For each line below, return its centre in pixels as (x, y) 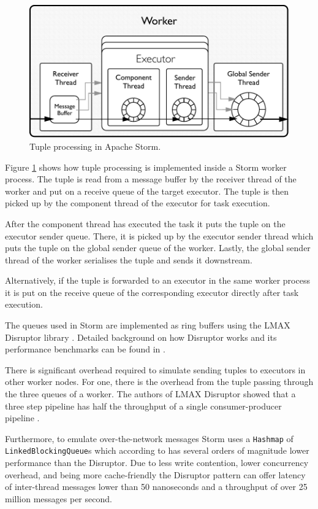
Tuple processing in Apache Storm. (95, 146)
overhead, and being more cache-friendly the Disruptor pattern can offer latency (155, 474)
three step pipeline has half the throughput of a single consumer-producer (143, 406)
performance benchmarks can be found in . (85, 349)
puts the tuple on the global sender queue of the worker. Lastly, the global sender (158, 248)
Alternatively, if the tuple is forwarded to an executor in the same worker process (157, 280)
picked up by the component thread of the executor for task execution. (138, 203)
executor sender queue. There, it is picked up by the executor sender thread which (159, 235)
